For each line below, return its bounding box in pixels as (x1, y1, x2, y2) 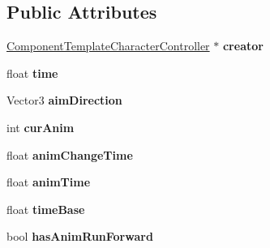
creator (222, 37, 264, 54)
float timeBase (6, 200, 85, 217)
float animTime (6, 173, 91, 190)
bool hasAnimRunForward (6, 228, 153, 245)
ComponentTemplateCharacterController (6, 37, 210, 54)
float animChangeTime (6, 146, 133, 163)
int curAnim (6, 118, 75, 135)
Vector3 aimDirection (6, 92, 122, 109)
